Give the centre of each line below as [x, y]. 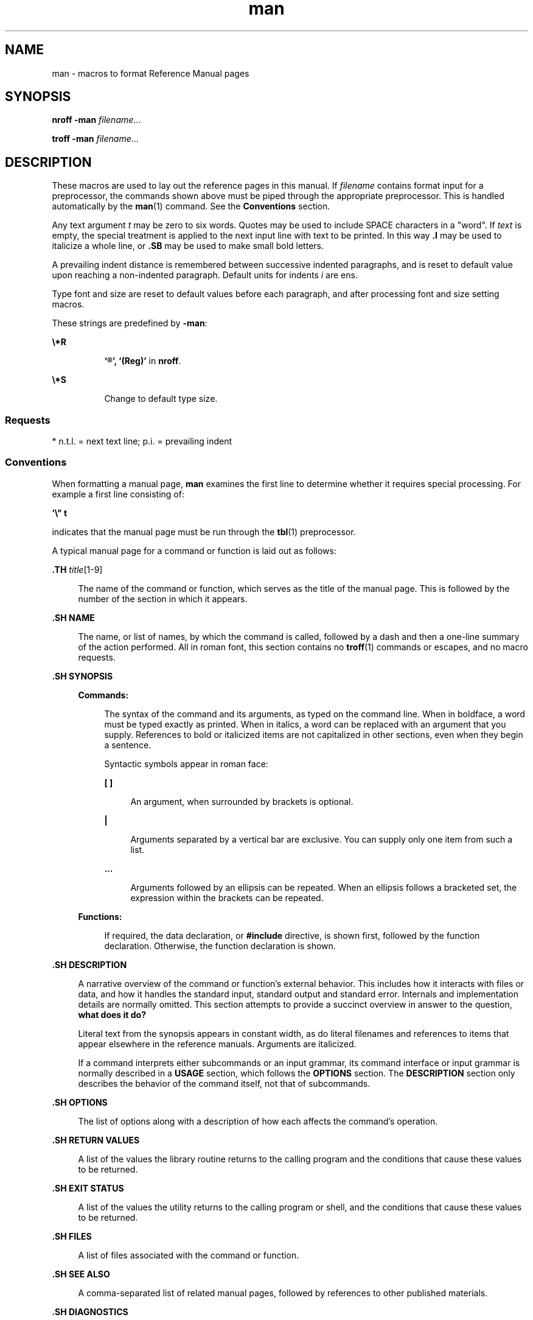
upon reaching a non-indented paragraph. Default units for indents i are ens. [205, 275]
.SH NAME [73, 617]
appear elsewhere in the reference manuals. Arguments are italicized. [217, 1044]
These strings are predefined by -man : [130, 323]
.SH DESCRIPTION [89, 964]
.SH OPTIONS [80, 1102]
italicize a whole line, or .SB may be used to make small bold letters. [188, 246]
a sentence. [128, 745]
